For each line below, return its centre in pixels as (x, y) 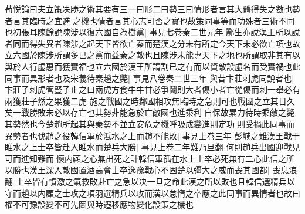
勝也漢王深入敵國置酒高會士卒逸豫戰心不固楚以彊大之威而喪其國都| (141, 170)
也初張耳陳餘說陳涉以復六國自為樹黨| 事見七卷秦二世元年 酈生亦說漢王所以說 (152, 32)
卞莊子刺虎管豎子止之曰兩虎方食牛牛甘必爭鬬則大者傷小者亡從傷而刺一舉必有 (152, 89)
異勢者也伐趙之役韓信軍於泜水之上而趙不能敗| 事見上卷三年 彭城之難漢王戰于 (152, 135)
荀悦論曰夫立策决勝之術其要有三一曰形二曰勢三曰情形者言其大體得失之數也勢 (152, 9)
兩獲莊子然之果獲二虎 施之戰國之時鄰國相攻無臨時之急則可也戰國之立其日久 (150, 101)
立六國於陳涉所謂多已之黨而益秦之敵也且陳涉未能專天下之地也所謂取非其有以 (152, 55)
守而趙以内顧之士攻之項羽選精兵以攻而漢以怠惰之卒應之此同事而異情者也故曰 (152, 193)
